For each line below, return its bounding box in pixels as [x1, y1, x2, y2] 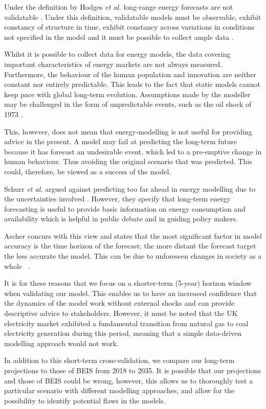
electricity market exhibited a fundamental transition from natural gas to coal [4, 317, 249, 328]
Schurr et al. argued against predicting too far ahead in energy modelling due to [4, 183, 256, 194]
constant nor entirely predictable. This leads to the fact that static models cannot [4, 79, 260, 89]
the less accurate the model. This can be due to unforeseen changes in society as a [4, 251, 262, 261]
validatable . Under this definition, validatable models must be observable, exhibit [4, 11, 261, 22]
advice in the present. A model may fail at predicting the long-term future [4, 136, 237, 147]
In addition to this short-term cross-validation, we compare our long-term [4, 355, 235, 366]
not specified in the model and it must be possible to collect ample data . [4, 31, 234, 42]
